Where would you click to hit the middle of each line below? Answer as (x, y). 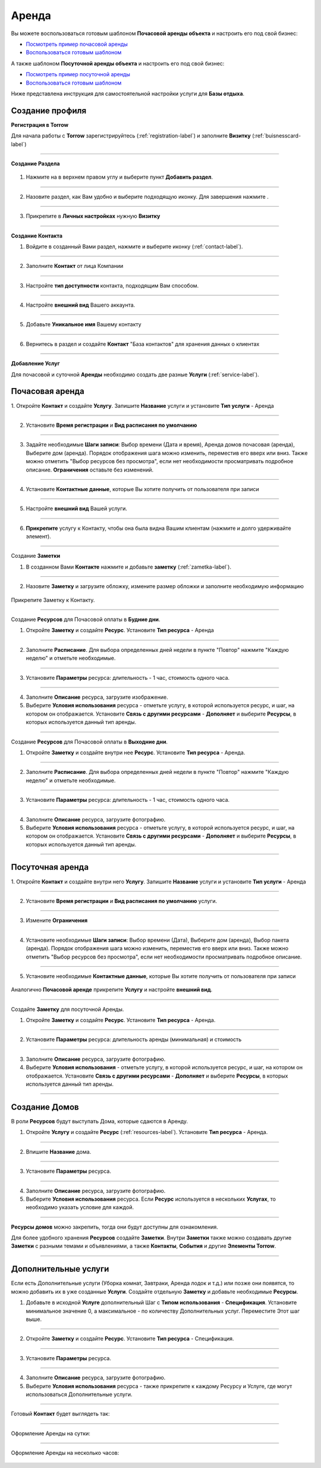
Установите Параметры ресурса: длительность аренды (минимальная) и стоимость (134, 1039)
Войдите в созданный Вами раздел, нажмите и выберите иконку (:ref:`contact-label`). (134, 246)
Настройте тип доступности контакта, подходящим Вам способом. (112, 285)
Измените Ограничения (57, 920)
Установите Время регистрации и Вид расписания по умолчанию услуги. (122, 901)
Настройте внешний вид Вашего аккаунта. (81, 305)
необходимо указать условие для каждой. (80, 1207)
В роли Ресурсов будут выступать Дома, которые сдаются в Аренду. (100, 1121)
